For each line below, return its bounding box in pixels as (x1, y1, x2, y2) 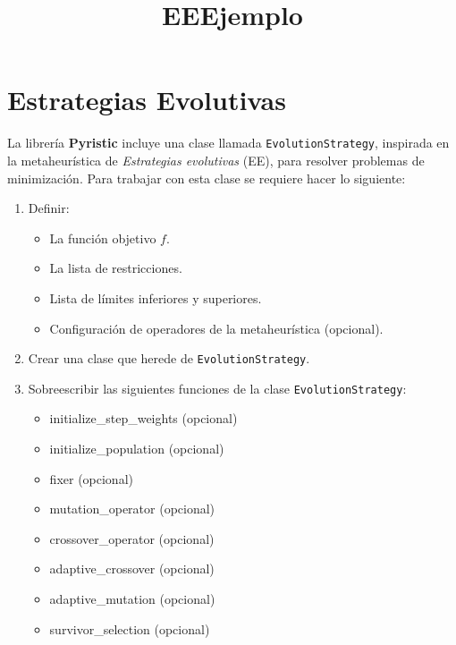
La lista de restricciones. (49, 259, 182, 277)
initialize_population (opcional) (49, 439, 224, 458)
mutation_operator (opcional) (49, 499, 215, 518)
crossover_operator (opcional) (49, 529, 215, 547)
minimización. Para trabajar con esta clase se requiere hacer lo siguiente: (7, 168, 406, 187)
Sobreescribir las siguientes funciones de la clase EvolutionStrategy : (28, 378, 407, 397)
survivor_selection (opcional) (49, 619, 210, 638)
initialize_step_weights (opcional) (49, 409, 238, 428)
